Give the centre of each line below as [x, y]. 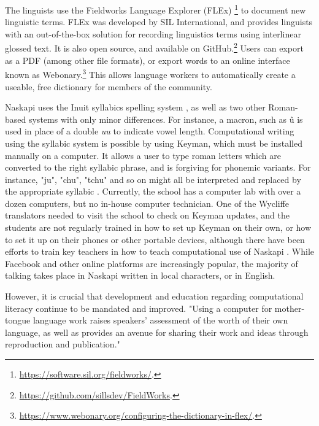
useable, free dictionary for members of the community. [109, 86]
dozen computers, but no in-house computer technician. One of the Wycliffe [147, 203]
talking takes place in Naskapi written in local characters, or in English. [140, 275]
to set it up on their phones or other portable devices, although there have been [155, 239]
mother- [290, 308]
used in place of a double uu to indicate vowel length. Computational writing [150, 131]
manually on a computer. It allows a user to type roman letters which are [143, 155]
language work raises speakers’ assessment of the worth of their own [160, 320]
